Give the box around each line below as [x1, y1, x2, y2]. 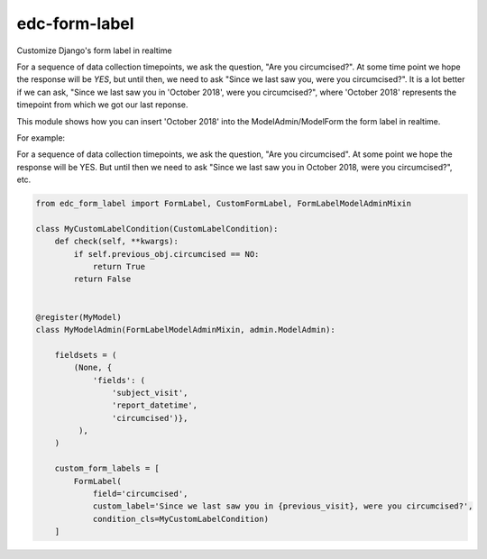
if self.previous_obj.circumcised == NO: [73, 249, 260, 259]
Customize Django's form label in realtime [16, 45, 172, 56]
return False [73, 274, 132, 284]
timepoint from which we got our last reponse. [16, 99, 188, 110]
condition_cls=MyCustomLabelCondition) [92, 514, 270, 524]
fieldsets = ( [54, 350, 117, 360]
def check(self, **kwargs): [54, 236, 179, 247]
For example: [16, 132, 66, 143]
